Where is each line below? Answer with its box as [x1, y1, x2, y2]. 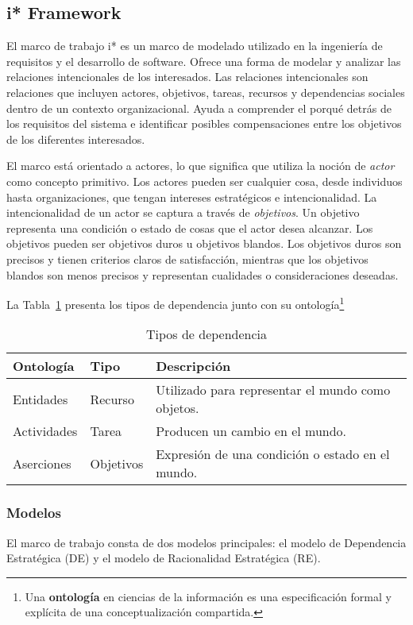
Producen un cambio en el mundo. [156, 422, 347, 441]
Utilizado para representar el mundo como [156, 380, 391, 399]
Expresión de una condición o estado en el [156, 445, 390, 464]
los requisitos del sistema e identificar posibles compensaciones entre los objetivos [6, 115, 402, 132]
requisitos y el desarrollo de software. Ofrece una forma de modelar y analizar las [6, 52, 401, 69]
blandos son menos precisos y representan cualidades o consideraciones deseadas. [6, 266, 399, 283]
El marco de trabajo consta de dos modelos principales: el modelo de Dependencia [6, 534, 407, 550]
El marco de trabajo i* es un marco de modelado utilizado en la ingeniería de [6, 37, 383, 54]
